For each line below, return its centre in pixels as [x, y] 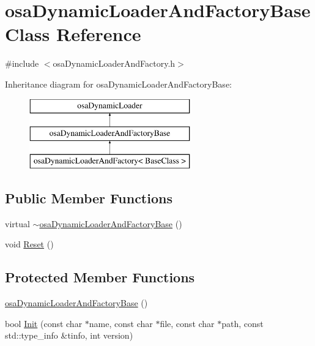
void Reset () [29, 244]
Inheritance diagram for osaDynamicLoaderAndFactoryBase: [118, 84]
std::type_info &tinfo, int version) [69, 335]
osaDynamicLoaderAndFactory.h [114, 63]
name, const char [121, 323]
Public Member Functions [89, 197]
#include [22, 63]
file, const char [187, 323]
